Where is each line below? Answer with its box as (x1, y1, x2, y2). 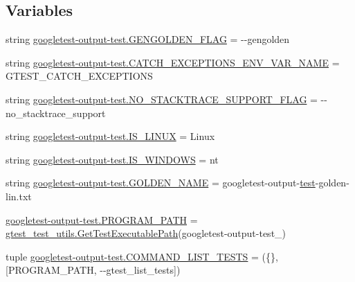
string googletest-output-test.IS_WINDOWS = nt (6, 152, 219, 166)
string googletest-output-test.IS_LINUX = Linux (6, 129, 215, 143)
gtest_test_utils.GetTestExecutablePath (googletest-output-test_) (6, 226, 286, 240)
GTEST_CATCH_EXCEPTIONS (6, 69, 153, 83)
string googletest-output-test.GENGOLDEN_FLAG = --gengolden (6, 32, 290, 46)
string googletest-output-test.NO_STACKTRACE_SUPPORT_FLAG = (6, 91, 318, 106)
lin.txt (6, 188, 32, 203)
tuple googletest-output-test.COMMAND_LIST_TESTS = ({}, (6, 249, 278, 263)
